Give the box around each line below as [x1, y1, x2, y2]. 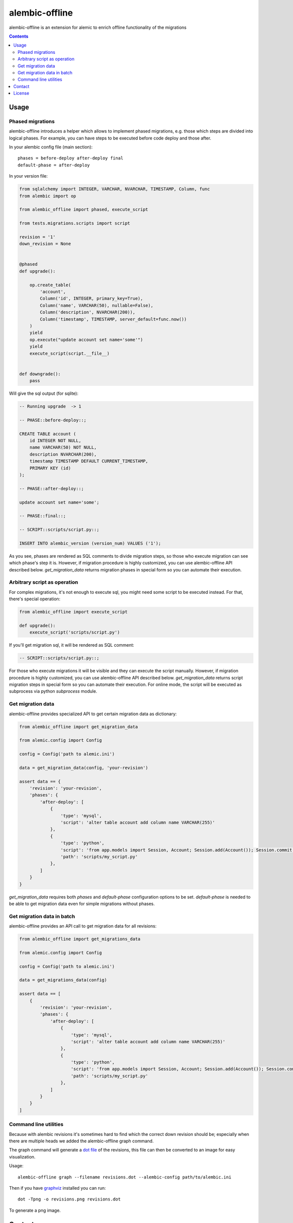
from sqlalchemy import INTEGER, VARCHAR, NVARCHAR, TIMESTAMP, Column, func [19, 186, 210, 192]
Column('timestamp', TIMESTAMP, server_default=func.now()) [40, 316, 187, 322]
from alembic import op [19, 193, 77, 199]
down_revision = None [19, 241, 71, 247]
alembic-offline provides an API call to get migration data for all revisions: [9, 923, 157, 929]
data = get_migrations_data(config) [19, 977, 107, 983]
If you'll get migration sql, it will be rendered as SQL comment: [9, 642, 134, 648]
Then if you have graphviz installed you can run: [9, 1185, 106, 1191]
